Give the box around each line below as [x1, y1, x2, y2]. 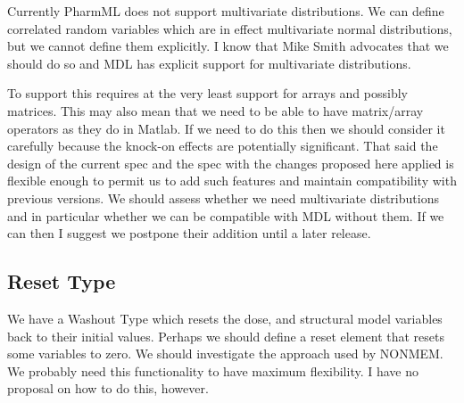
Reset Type [7, 267, 116, 295]
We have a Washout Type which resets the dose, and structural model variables [7, 308, 443, 327]
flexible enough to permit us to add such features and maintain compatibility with [7, 171, 457, 190]
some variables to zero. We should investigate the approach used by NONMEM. [7, 344, 443, 363]
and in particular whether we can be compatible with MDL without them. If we [7, 206, 444, 225]
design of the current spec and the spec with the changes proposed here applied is [7, 153, 454, 172]
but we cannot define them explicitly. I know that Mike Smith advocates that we [7, 37, 449, 55]
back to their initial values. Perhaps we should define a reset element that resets [7, 326, 444, 345]
